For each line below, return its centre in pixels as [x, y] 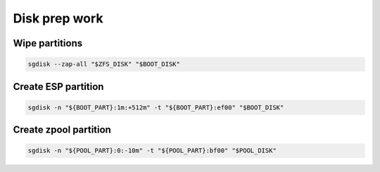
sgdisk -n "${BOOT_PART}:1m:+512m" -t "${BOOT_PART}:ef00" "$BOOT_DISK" [156, 107]
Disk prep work [58, 18]
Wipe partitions [48, 43]
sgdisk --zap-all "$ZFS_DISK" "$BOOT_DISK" [104, 64]
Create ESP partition [58, 87]
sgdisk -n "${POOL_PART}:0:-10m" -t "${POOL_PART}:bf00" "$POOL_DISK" [152, 151]
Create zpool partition [62, 130]
